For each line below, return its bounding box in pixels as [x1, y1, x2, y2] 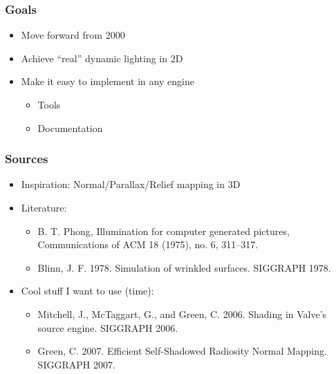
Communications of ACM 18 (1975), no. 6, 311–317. [37, 237, 259, 252]
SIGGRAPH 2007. [37, 357, 115, 371]
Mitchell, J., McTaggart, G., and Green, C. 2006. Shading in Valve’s [37, 306, 327, 321]
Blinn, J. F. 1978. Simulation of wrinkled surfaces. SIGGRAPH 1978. [37, 260, 331, 274]
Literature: [21, 200, 67, 214]
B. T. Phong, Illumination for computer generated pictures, [37, 223, 290, 238]
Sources [5, 150, 48, 167]
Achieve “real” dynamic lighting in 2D [21, 50, 183, 65]
